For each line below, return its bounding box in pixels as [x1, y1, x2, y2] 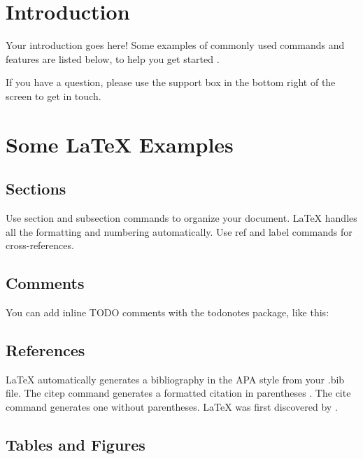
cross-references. [6, 238, 74, 253]
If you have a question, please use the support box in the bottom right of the [6, 75, 336, 90]
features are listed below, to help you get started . [6, 51, 220, 66]
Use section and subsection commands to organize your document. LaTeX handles [6, 211, 357, 225]
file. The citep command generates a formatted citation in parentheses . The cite [6, 386, 351, 400]
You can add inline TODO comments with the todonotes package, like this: [6, 305, 329, 320]
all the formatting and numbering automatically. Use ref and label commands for [6, 224, 353, 239]
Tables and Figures [6, 434, 145, 456]
